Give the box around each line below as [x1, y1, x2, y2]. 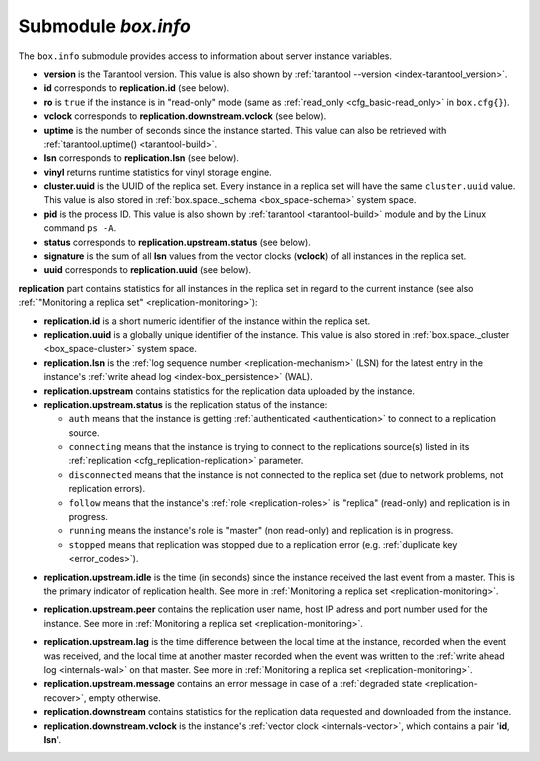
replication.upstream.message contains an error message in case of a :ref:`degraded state [43, 678, 423, 690]
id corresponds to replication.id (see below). [43, 82, 230, 94]
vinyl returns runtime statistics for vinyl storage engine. [43, 166, 272, 178]
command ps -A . [43, 222, 117, 234]
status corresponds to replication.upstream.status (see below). [43, 236, 312, 248]
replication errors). [68, 483, 146, 495]
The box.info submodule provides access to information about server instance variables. [18, 50, 393, 62]
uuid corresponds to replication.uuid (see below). [43, 264, 252, 276]
